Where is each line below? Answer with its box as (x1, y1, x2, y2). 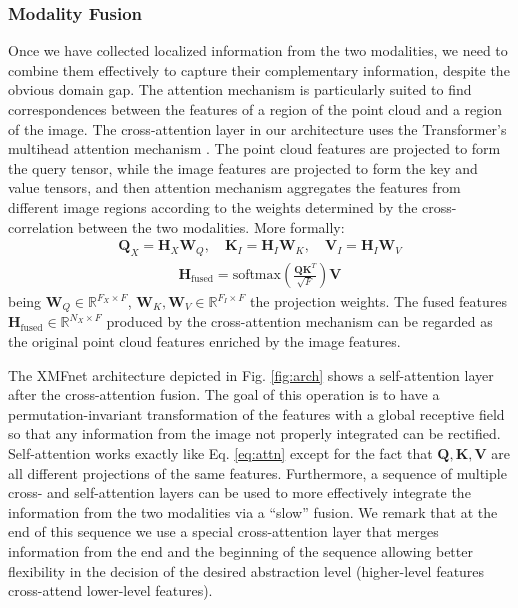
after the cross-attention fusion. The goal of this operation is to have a (8, 384, 440, 405)
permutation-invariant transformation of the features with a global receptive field (8, 403, 505, 424)
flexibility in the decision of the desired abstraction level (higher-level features (8, 560, 485, 581)
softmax (232, 268, 281, 282)
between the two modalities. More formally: (78, 216, 345, 237)
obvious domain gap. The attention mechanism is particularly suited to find (8, 79, 472, 100)
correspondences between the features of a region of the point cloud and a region (8, 99, 502, 119)
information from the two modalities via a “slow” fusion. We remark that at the (8, 501, 498, 522)
